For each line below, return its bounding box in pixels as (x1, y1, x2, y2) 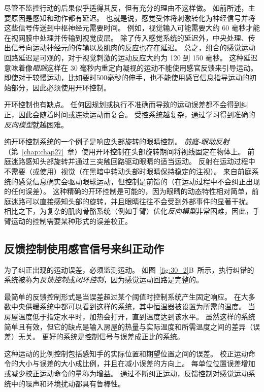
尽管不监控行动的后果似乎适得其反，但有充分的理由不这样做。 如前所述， (4, 3, 248, 13)
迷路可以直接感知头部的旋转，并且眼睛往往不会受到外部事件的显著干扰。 (11, 195, 253, 206)
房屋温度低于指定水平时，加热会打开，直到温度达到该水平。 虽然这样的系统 (4, 311, 255, 322)
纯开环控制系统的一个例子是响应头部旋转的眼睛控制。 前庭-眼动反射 (4, 136, 229, 147)
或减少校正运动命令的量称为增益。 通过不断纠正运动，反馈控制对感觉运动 (4, 368, 248, 379)
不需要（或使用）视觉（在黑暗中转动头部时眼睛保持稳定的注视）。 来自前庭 (4, 166, 252, 176)
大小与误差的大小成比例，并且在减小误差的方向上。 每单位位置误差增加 (18, 358, 255, 369)
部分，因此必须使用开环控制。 (11, 82, 111, 92)
